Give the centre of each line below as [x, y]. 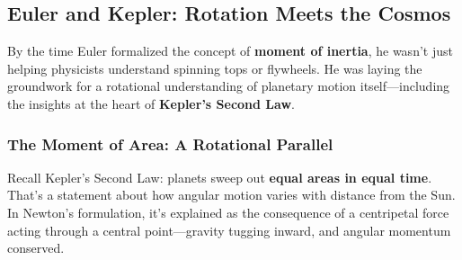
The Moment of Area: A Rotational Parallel [170, 143]
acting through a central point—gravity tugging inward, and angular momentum [229, 230]
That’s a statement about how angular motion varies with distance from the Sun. [231, 195]
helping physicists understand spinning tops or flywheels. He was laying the [215, 68]
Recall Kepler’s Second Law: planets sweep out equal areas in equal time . [220, 177]
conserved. [36, 248]
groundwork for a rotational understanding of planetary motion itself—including [229, 86]
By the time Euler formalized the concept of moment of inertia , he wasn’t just [230, 51]
